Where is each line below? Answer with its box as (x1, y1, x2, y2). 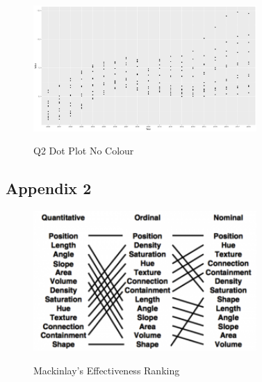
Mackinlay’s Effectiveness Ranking (33, 363, 180, 377)
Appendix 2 (6, 177, 92, 199)
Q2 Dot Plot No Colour (33, 143, 134, 158)
